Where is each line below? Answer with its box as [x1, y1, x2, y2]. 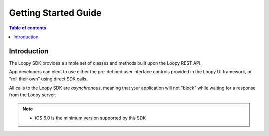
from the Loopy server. [9, 92, 56, 98]
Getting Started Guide [9, 7, 102, 18]
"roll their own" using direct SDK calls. [9, 76, 88, 82]
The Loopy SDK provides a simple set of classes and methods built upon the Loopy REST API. [9, 60, 202, 66]
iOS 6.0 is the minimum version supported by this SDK [35, 115, 146, 121]
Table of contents [9, 25, 47, 31]
